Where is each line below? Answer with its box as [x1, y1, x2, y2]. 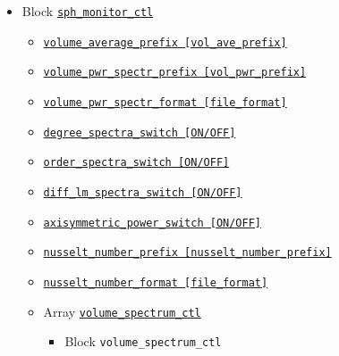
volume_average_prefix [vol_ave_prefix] [43, 36, 287, 49]
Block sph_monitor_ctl [21, 2, 154, 20]
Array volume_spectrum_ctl [43, 302, 201, 320]
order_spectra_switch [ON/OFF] [43, 156, 230, 170]
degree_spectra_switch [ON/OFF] [43, 126, 236, 139]
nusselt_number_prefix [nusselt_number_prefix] [43, 246, 332, 260]
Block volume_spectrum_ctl [64, 332, 222, 351]
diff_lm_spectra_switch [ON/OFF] [43, 186, 242, 199]
